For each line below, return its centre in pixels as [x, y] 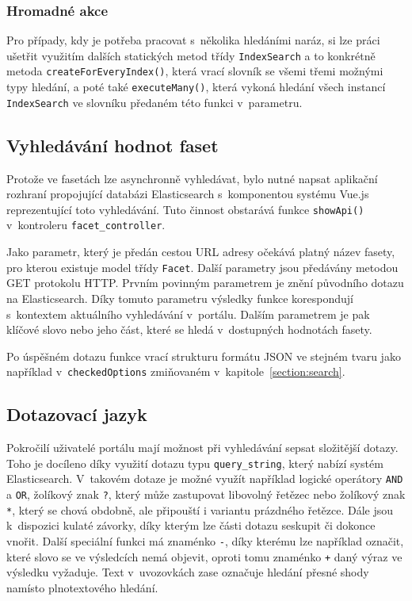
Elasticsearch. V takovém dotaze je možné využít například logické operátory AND [205, 479]
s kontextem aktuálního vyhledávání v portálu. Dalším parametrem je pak [188, 314]
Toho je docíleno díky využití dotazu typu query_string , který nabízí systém [195, 463]
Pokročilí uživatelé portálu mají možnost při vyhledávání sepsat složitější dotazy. [202, 448]
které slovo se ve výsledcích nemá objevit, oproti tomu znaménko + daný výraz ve [204, 556]
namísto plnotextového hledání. [82, 587]
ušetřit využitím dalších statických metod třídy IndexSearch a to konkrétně [191, 55]
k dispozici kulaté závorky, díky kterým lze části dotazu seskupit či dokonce [191, 525]
